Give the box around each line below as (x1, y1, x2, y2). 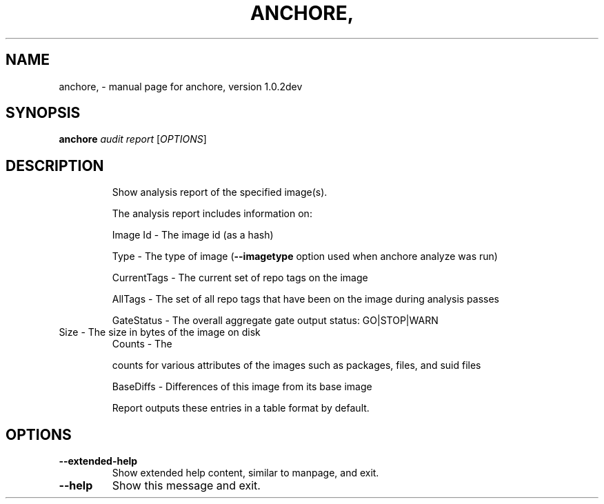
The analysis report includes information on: (112, 208, 312, 220)
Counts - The (112, 338, 172, 350)
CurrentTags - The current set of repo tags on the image (112, 272, 368, 284)
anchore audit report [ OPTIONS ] (59, 133, 207, 145)
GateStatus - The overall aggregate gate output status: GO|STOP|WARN (112, 314, 439, 327)
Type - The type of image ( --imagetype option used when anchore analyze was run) (112, 250, 498, 263)
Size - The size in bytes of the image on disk (59, 326, 261, 339)
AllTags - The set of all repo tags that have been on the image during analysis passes (112, 293, 500, 305)
